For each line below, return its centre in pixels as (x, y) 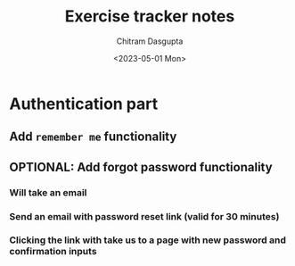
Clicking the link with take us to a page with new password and (148, 240)
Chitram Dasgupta (150, 41)
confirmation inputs (53, 252)
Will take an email (48, 192)
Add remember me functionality (93, 137)
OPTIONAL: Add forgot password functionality (141, 167)
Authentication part (84, 104)
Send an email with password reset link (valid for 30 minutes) (144, 216)
